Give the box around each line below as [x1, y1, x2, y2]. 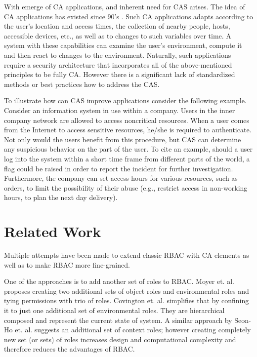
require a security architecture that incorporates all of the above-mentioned [4, 59, 232, 70]
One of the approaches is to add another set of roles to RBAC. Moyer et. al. [4, 276, 234, 286]
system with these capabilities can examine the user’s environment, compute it [4, 40, 242, 50]
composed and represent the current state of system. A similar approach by [4, 315, 232, 325]
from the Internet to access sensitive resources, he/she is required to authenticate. [4, 124, 252, 135]
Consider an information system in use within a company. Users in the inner [4, 105, 235, 115]
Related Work [4, 221, 101, 241]
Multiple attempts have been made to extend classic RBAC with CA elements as [4, 250, 249, 260]
